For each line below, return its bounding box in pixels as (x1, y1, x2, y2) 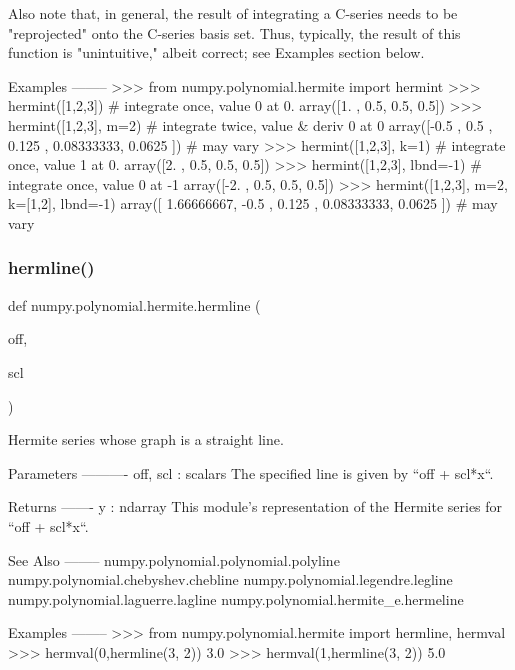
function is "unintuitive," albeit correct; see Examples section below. (8, 42, 425, 63)
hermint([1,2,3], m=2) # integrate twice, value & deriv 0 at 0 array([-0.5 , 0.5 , (8, 114, 493, 135)
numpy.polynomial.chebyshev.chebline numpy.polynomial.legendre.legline (8, 569, 453, 590)
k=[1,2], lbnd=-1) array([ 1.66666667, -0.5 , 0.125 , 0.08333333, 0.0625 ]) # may (8, 193, 498, 214)
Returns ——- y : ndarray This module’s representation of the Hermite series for (8, 496, 503, 517)
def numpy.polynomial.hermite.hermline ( (8, 294, 261, 315)
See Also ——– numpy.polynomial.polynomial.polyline (8, 549, 340, 570)
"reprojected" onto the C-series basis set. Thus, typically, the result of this (8, 22, 461, 43)
